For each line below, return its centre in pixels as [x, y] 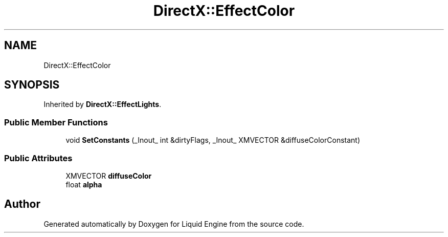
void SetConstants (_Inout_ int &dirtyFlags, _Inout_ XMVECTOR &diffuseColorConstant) [213, 140]
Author [22, 204]
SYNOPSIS [32, 85]
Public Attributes [38, 158]
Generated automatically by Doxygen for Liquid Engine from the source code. [174, 224]
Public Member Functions [56, 122]
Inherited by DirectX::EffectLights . [103, 104]
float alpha [84, 184]
